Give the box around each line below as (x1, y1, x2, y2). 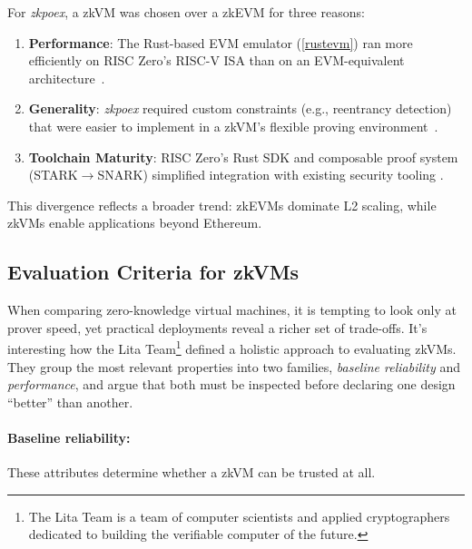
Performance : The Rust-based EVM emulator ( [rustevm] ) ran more (28, 33, 413, 52)
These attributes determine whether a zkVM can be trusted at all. (7, 463, 376, 482)
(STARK (28, 165, 78, 184)
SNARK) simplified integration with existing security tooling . (97, 165, 444, 184)
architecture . (28, 68, 105, 87)
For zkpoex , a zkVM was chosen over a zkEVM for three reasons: (7, 3, 365, 21)
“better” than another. (7, 392, 133, 411)
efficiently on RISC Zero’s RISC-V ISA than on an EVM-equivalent (28, 51, 405, 70)
